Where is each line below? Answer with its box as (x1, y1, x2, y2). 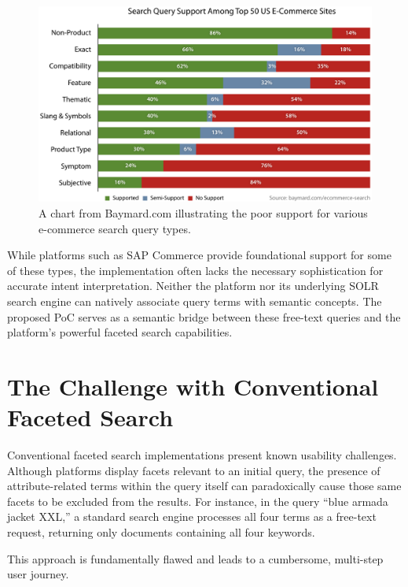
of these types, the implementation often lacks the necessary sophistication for (7, 262, 384, 278)
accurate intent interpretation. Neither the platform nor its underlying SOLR (7, 277, 379, 294)
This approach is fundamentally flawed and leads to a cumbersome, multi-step (7, 550, 384, 567)
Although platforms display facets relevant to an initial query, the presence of (7, 462, 380, 478)
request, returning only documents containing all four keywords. (7, 524, 315, 541)
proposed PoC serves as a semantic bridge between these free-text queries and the (7, 308, 401, 325)
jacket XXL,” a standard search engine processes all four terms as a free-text (7, 508, 377, 525)
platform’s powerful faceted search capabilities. (7, 324, 233, 340)
